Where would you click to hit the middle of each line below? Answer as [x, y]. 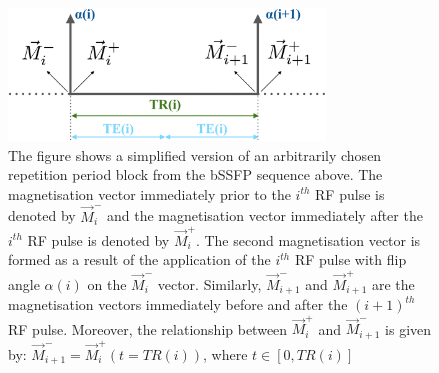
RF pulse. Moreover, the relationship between [148, 328]
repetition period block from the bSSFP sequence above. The [195, 174]
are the [393, 283]
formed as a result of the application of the [139, 259]
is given [408, 328]
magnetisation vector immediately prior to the [149, 193]
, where [225, 353]
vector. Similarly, [209, 283]
